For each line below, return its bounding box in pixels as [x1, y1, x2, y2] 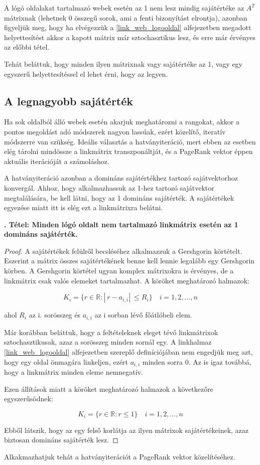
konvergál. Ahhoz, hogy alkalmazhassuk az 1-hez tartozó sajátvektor [4, 182, 214, 193]
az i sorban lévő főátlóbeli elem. [94, 309, 192, 320]
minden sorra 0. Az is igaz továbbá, [142, 356, 251, 367]
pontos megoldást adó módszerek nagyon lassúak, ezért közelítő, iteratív [4, 126, 226, 136]
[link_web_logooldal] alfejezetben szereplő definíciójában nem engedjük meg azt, [4, 346, 253, 357]
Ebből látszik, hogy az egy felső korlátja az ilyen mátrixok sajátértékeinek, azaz [4, 424, 249, 435]
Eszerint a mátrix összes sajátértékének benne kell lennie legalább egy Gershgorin [4, 255, 255, 266]
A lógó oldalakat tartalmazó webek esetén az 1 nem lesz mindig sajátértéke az [4, 3, 244, 13]
